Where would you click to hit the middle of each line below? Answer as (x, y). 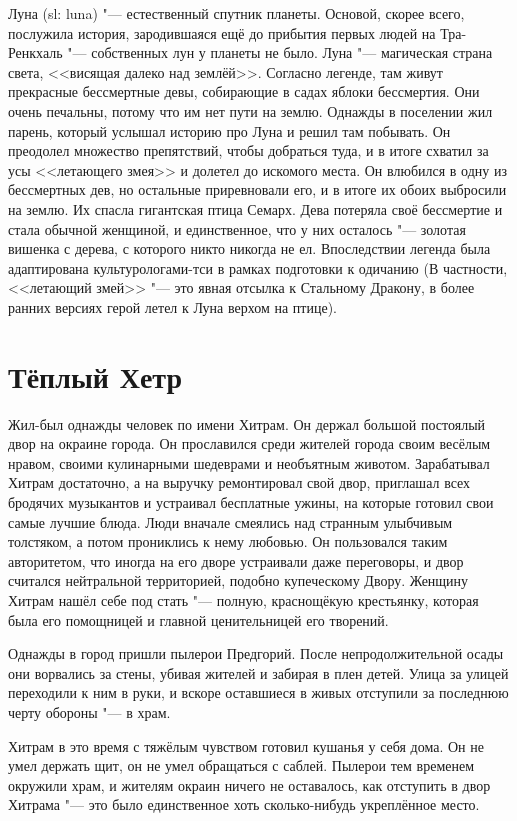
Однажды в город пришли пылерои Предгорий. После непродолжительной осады (256, 653)
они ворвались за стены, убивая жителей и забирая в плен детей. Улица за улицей (258, 672)
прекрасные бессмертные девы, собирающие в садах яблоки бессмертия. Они (244, 91)
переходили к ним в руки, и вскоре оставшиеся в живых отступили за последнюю (258, 692)
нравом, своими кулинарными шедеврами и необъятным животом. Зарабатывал (249, 462)
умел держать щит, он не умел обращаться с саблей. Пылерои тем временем (241, 765)
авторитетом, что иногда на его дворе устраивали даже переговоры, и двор (236, 560)
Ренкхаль (35, 52)
